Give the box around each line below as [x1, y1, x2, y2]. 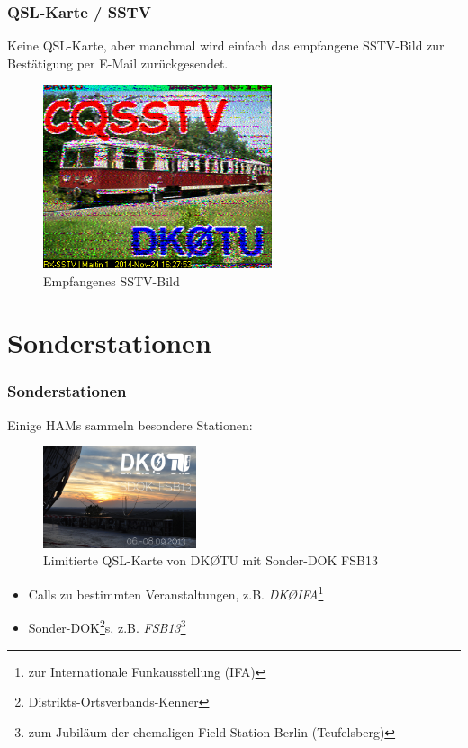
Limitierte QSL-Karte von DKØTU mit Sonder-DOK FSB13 [43, 551, 378, 570]
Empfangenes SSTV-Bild [43, 271, 180, 290]
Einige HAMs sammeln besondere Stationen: [7, 415, 253, 434]
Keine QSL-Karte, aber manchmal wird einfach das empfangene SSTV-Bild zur [7, 36, 445, 55]
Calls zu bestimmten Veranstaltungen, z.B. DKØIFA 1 [28, 582, 324, 603]
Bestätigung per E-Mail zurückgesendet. [7, 53, 229, 72]
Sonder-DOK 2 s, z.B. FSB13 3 [28, 616, 186, 636]
